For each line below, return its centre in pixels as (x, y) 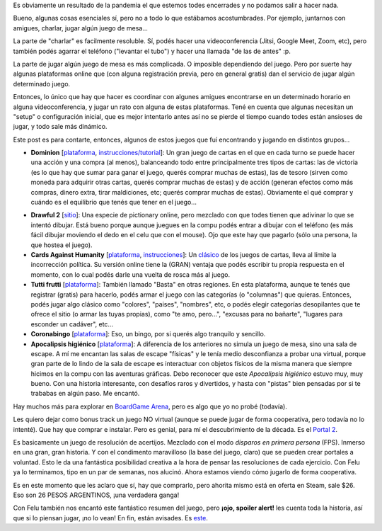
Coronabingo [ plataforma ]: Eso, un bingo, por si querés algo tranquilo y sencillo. (148, 334)
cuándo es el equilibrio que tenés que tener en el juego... (114, 202)
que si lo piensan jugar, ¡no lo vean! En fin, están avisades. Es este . (111, 518)
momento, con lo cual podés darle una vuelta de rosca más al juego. (131, 274)
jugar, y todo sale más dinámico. (60, 127)
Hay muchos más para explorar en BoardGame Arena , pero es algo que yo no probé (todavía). (150, 406)
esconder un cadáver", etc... (72, 324)
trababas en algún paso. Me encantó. (85, 394)
